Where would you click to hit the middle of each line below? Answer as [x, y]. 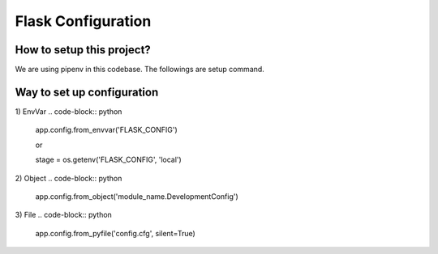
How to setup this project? [83, 50]
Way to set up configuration [87, 92]
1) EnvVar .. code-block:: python [69, 111]
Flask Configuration [83, 21]
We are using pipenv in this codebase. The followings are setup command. [140, 70]
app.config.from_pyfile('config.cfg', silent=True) [116, 233]
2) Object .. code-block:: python [69, 178]
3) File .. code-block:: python [64, 215]
